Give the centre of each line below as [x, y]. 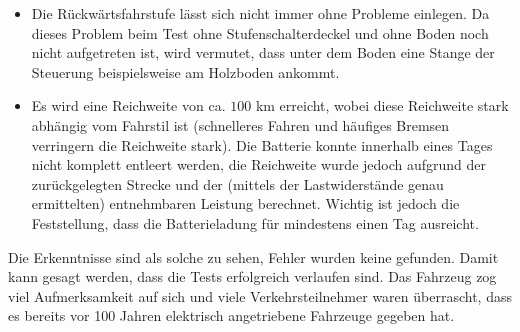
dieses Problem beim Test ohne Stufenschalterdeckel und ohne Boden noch [260, 32]
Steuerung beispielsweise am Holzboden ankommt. [185, 71]
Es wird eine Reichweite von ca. [128, 105]
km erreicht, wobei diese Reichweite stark [382, 105]
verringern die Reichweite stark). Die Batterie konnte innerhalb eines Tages [262, 144]
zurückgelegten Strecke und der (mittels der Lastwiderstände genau [237, 183]
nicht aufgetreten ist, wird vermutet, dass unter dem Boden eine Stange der [263, 52]
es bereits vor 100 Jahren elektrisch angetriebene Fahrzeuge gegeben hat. [231, 315]
